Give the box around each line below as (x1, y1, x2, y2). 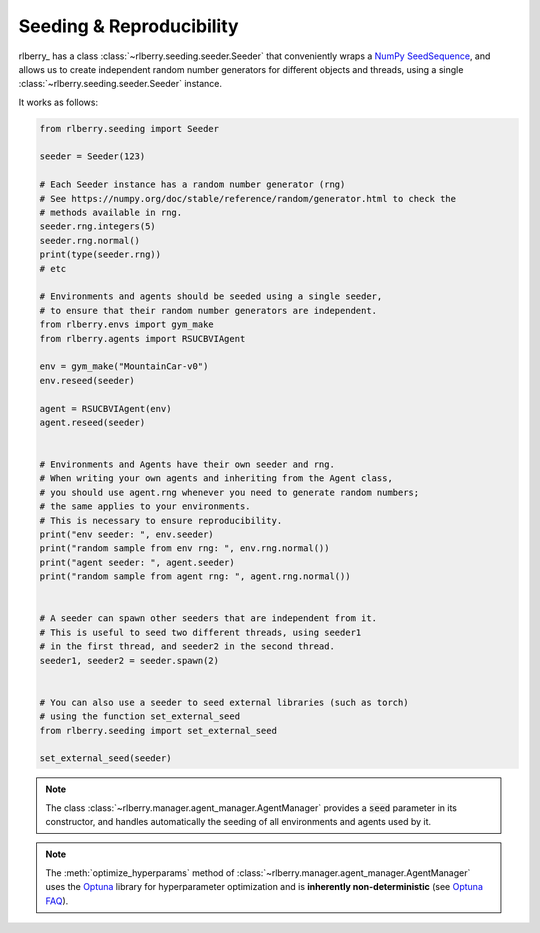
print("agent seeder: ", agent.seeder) (39, 556, 235, 568)
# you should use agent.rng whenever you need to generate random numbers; (39, 486, 420, 498)
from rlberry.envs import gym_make (39, 319, 214, 330)
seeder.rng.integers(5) (39, 221, 157, 232)
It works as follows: (18, 96, 99, 108)
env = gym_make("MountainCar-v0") (39, 361, 209, 372)
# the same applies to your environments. (39, 501, 251, 512)
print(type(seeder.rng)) (39, 249, 162, 260)
